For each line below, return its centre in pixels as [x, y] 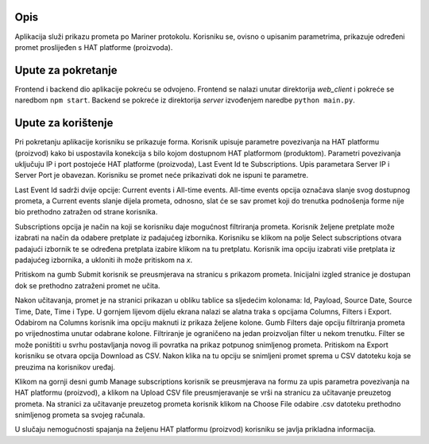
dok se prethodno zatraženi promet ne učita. [87, 285]
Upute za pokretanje [66, 70]
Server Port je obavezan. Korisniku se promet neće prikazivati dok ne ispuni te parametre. [162, 176]
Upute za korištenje [64, 123]
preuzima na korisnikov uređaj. [65, 367]
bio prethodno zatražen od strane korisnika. [86, 212]
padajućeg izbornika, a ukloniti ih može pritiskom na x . [104, 260]
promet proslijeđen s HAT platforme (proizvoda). [94, 47]
